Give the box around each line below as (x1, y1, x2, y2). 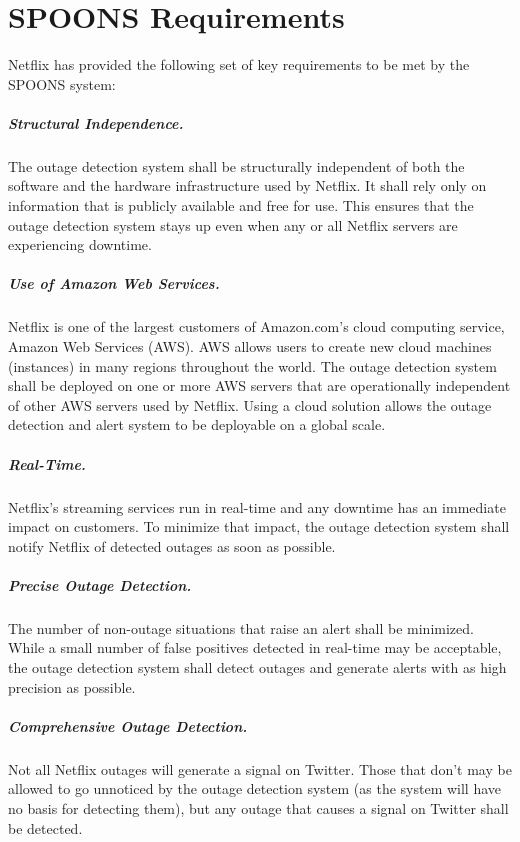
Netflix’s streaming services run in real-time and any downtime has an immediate (8, 496, 506, 517)
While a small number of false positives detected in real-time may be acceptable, (8, 637, 502, 658)
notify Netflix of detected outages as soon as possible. (8, 535, 336, 556)
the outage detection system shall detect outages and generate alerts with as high (8, 657, 507, 678)
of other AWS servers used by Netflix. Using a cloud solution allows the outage (8, 394, 492, 415)
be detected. (8, 817, 83, 838)
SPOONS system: (8, 73, 116, 94)
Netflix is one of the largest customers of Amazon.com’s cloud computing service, (8, 316, 505, 337)
